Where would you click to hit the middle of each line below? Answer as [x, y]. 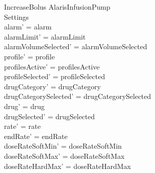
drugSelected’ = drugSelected [49, 116]
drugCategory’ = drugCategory [53, 86]
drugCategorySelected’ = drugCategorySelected [78, 96]
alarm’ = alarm [28, 27]
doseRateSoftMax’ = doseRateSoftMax [64, 155]
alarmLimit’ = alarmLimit [45, 36]
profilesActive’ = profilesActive [52, 66]
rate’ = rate [22, 126]
